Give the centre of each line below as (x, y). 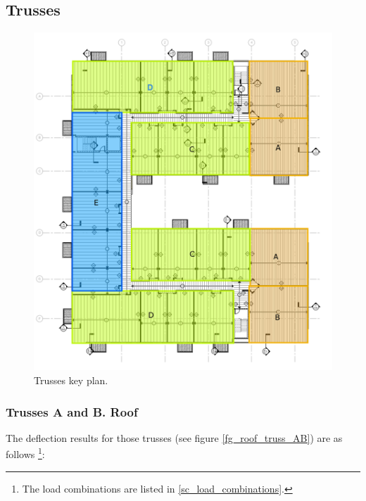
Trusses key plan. (71, 380)
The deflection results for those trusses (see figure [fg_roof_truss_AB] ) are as (174, 437)
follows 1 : (25, 453)
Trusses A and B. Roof (72, 411)
